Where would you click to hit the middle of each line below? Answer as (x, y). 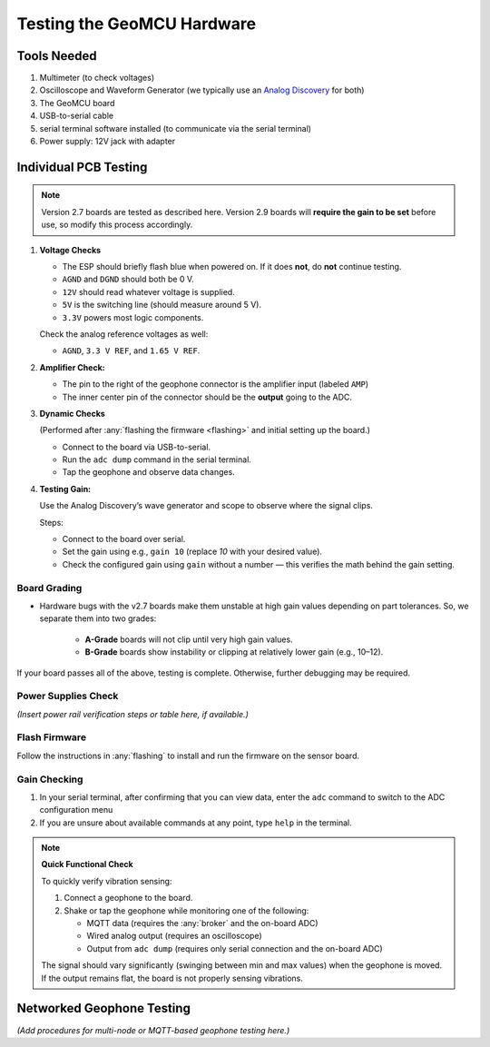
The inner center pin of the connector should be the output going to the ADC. (207, 397)
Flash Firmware (51, 737)
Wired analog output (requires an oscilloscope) (174, 936)
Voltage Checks (70, 250)
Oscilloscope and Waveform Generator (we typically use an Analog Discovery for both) (202, 90)
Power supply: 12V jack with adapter (108, 142)
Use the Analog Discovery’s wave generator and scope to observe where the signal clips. (206, 506)
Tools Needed (57, 56)
